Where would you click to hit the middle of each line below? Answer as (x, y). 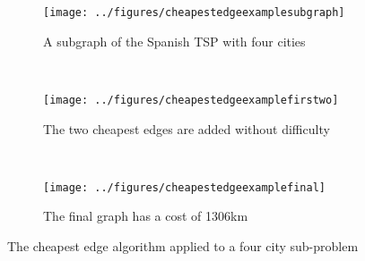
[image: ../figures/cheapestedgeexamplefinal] (184, 187)
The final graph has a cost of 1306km (146, 216)
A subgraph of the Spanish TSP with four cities (174, 41)
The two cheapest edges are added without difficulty (187, 128)
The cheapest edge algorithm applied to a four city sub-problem (183, 245)
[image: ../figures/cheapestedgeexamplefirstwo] (191, 100)
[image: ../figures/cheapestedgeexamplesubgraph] (194, 13)
